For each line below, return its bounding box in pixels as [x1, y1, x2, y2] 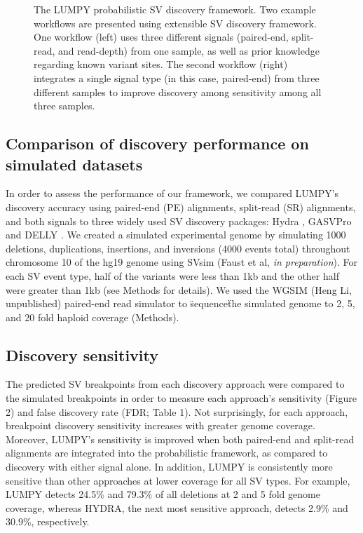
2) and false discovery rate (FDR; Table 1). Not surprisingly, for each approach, [6, 404, 348, 419]
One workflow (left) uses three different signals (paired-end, [34, 29, 289, 44]
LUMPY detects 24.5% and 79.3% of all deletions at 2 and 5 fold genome [6, 487, 320, 501]
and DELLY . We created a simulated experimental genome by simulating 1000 [6, 227, 346, 242]
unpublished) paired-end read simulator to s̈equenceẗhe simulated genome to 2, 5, [6, 296, 355, 311]
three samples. [34, 98, 95, 113]
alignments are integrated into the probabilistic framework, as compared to [6, 445, 328, 460]
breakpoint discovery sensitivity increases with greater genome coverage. [6, 418, 315, 433]
